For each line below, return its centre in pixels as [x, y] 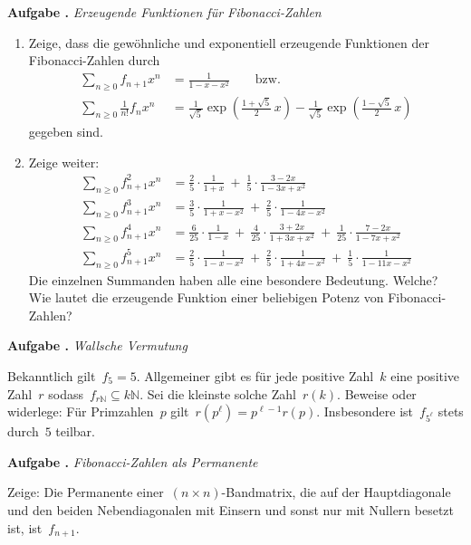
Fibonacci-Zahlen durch [94, 60]
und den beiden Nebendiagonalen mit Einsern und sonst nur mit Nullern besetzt [231, 510]
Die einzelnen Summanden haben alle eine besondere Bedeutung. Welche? [233, 279]
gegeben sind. [66, 132]
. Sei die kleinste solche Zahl [218, 393]
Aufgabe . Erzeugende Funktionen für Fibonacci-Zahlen [164, 12]
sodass [66, 393]
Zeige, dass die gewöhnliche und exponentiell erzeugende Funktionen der [229, 42]
